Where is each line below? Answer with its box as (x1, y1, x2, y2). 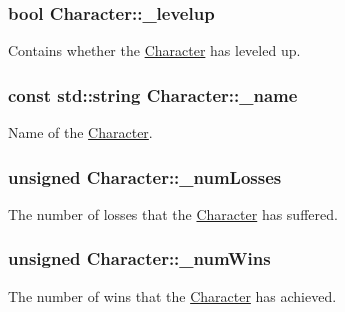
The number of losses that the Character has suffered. (8, 203, 338, 224)
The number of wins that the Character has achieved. (8, 285, 337, 306)
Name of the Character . (8, 122, 153, 143)
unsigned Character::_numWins (8, 246, 271, 271)
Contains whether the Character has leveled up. (8, 40, 301, 61)
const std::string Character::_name (8, 82, 298, 107)
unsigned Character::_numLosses (8, 164, 282, 189)
